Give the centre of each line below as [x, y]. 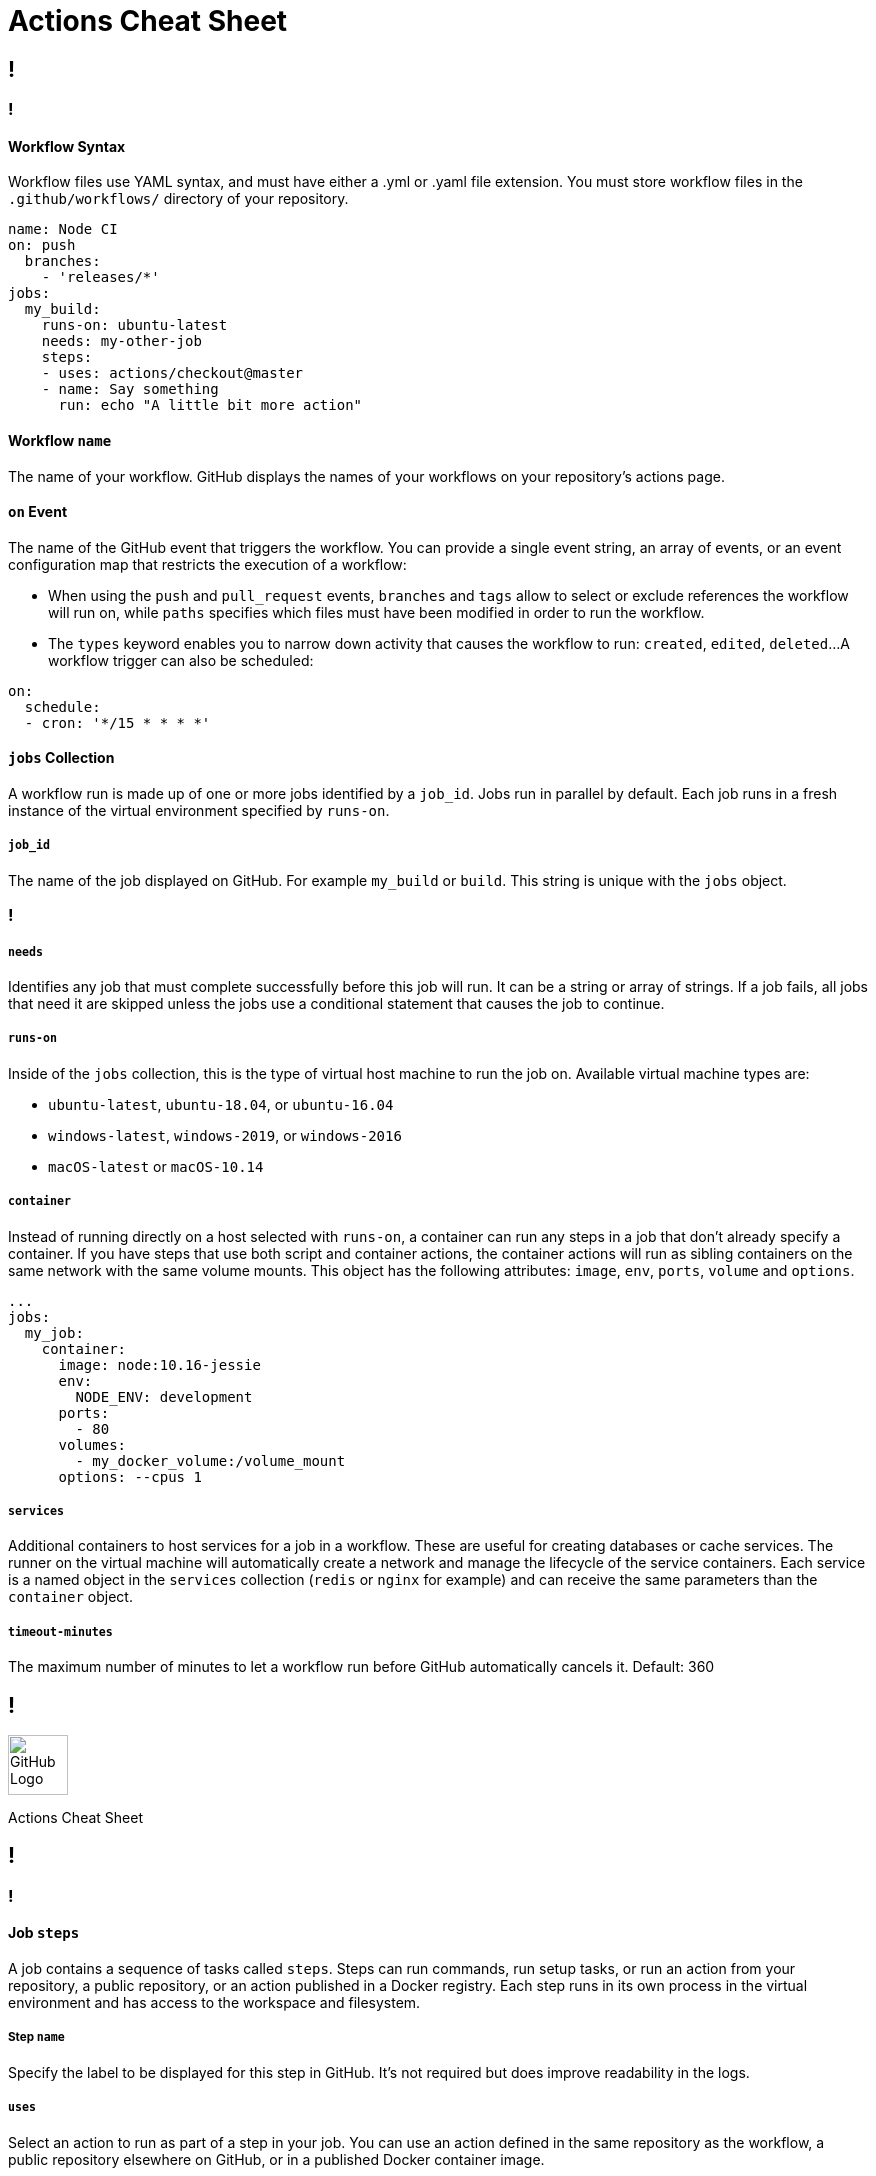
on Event [38, 512]
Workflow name [60, 440]
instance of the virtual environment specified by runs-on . [199, 811]
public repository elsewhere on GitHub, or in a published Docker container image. [276, 2159]
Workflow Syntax [67, 146]
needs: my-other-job [121, 341]
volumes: [92, 1444]
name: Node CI [63, 229]
